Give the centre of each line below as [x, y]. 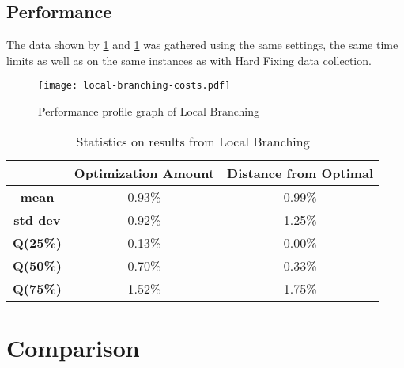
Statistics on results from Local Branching [193, 141]
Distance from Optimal [300, 173]
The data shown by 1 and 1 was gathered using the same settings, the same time [202, 45]
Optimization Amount [144, 173]
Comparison [73, 347]
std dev [37, 219]
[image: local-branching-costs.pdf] [134, 86]
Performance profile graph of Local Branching [149, 111]
